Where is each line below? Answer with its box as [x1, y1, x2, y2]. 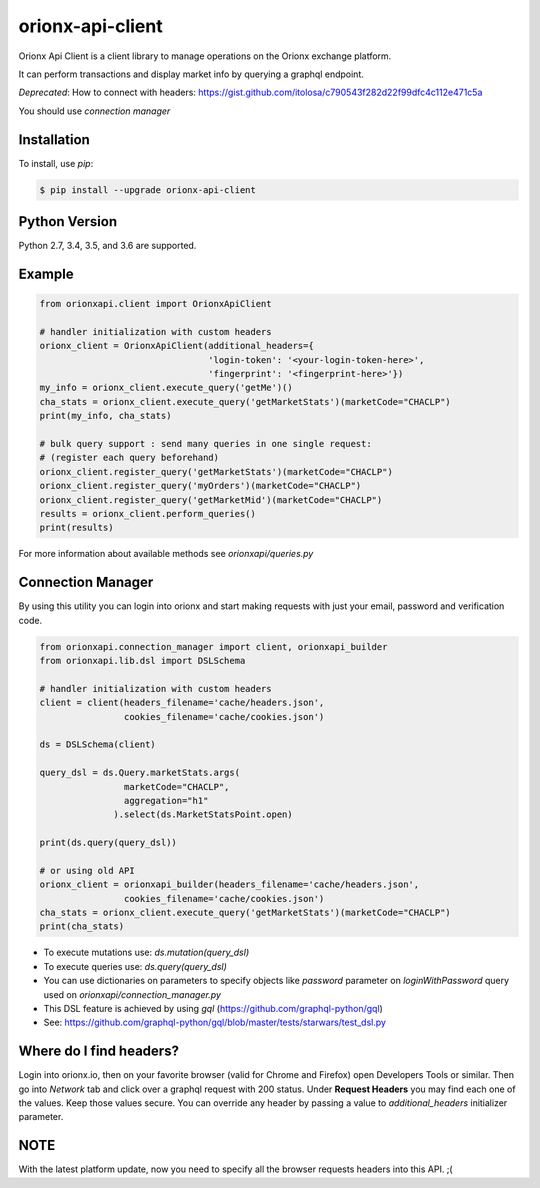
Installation [18, 131, 90, 148]
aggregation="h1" [123, 795, 209, 806]
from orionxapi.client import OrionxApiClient [39, 298, 272, 310]
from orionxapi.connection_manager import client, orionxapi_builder [39, 641, 388, 652]
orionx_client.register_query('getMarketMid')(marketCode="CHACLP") [39, 494, 383, 505]
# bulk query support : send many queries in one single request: [39, 438, 372, 450]
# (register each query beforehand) [39, 452, 220, 464]
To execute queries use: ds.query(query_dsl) [43, 960, 227, 972]
